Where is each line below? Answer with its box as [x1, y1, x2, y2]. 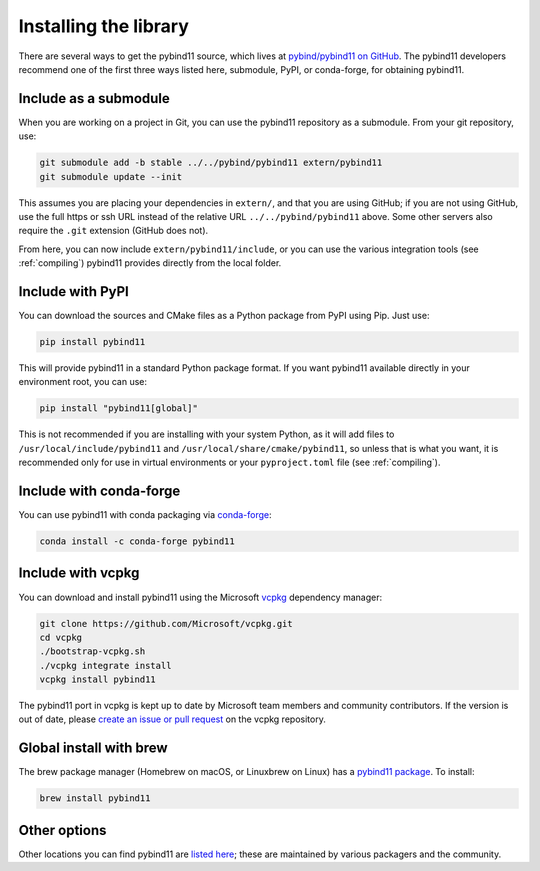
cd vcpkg [39, 631, 83, 643]
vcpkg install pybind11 [39, 674, 157, 685]
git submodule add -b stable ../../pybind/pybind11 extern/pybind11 [39, 157, 383, 169]
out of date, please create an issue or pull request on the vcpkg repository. [18, 713, 327, 725]
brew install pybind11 [39, 793, 151, 804]
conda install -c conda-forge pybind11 [39, 536, 235, 547]
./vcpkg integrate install [39, 660, 172, 671]
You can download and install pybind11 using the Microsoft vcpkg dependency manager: [18, 591, 383, 603]
